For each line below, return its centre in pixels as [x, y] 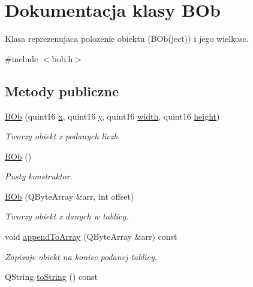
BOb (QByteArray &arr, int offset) [70, 196]
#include [22, 58]
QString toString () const [51, 277]
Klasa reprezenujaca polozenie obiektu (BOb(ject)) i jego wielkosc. [127, 39]
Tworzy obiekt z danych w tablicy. [67, 216]
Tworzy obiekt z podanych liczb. [63, 136]
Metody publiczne [62, 91]
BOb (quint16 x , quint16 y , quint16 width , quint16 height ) [112, 116]
